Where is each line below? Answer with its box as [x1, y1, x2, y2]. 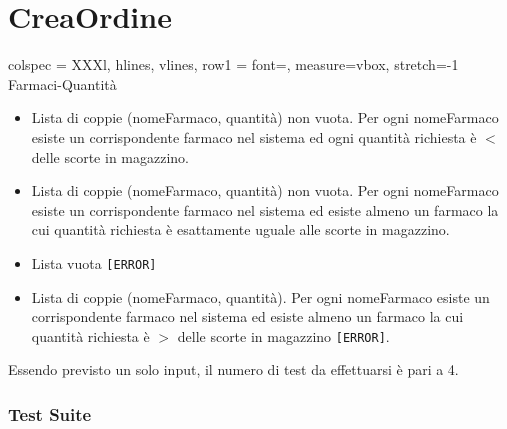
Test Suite [8, 401, 92, 426]
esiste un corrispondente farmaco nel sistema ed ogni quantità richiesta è [31, 126, 477, 147]
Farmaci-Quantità [8, 73, 117, 94]
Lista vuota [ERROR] [31, 252, 157, 273]
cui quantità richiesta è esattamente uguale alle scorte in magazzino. [31, 219, 450, 240]
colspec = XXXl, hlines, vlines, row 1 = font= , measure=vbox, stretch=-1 [8, 54, 459, 75]
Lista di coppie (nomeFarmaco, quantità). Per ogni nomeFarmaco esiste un [31, 286, 490, 307]
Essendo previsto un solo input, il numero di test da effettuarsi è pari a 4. [8, 359, 459, 380]
